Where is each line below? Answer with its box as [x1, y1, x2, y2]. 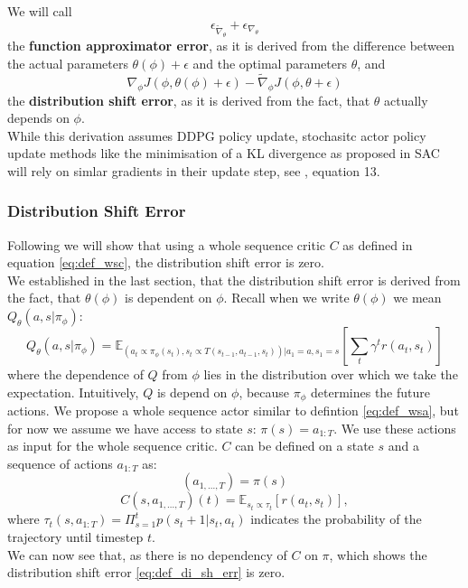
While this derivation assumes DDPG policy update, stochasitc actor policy [7, 126, 426, 145]
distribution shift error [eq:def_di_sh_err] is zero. [7, 563, 285, 582]
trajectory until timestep [7, 527, 144, 546]
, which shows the [329, 545, 427, 564]
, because [239, 382, 290, 401]
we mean [393, 288, 442, 307]
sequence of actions [7, 453, 113, 472]
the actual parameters [7, 53, 128, 72]
